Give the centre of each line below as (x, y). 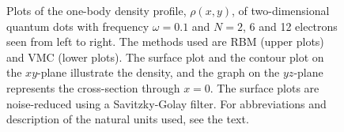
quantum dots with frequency (78, 26)
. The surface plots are (265, 87)
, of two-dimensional (281, 10)
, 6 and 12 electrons (290, 26)
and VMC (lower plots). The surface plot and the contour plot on (165, 57)
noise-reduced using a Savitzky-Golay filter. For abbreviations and (166, 103)
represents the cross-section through (93, 87)
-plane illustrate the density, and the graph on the (159, 72)
